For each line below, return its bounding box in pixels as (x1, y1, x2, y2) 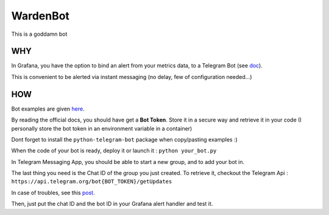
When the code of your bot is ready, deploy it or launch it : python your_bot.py (11, 147, 217, 154)
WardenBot (11, 9, 70, 22)
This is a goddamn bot (11, 30, 68, 38)
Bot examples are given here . (11, 105, 85, 112)
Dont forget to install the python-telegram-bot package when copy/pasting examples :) (11, 135, 238, 143)
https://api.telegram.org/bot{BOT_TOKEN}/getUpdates (11, 178, 172, 185)
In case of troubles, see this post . (11, 189, 95, 196)
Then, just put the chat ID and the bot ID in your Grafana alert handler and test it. (11, 200, 213, 208)
